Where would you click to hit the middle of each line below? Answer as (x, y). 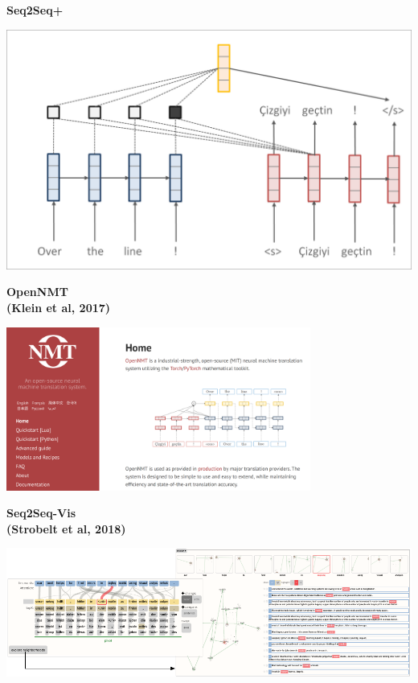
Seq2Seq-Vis (41, 513)
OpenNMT (37, 292)
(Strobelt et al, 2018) (66, 528)
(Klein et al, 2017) (59, 308)
